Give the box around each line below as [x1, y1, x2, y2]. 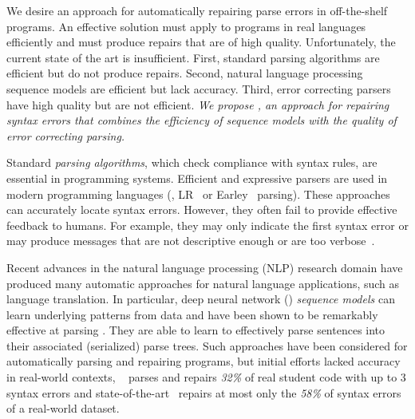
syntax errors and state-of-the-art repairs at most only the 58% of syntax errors [6, 384, 401, 401]
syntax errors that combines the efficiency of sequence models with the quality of [6, 112, 397, 128]
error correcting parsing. [6, 127, 125, 144]
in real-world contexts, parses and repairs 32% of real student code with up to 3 [6, 369, 406, 385]
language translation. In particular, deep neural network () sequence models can [6, 291, 395, 307]
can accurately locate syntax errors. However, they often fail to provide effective [6, 201, 397, 218]
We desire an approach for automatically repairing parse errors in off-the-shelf [6, 2, 388, 18]
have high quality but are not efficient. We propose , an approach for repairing [6, 96, 389, 113]
